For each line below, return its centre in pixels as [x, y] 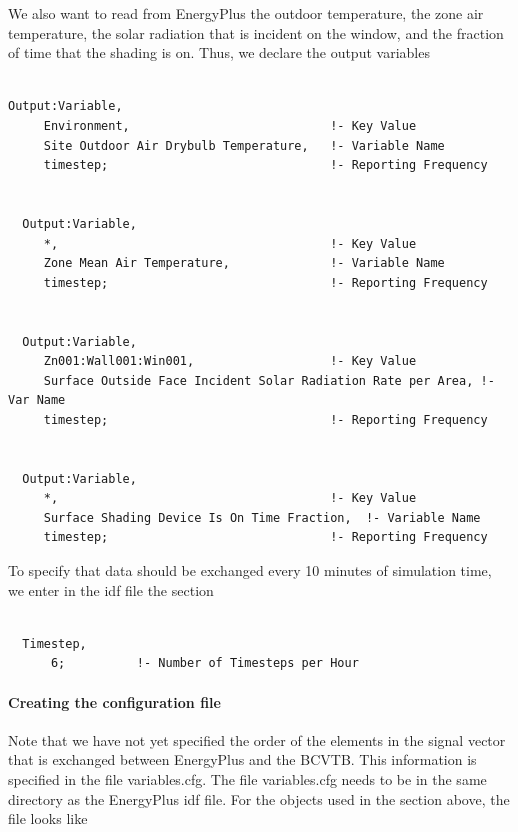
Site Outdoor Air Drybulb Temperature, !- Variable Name [244, 145]
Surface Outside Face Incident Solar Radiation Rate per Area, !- [269, 380]
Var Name [37, 400]
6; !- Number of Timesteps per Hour [204, 663]
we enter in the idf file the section [111, 589]
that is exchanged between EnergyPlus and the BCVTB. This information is [242, 759]
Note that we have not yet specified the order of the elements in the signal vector [257, 739]
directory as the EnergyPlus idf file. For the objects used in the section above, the [259, 798]
